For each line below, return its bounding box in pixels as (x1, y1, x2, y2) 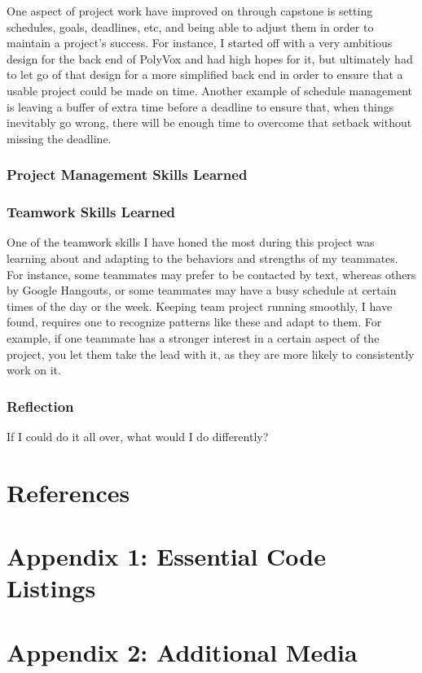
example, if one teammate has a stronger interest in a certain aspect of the (7, 329, 380, 346)
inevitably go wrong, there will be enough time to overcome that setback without (7, 114, 412, 131)
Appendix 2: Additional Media (7, 635, 358, 668)
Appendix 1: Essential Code (7, 540, 326, 573)
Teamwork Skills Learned (7, 202, 175, 222)
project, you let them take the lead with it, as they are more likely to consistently (7, 345, 415, 362)
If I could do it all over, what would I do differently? (7, 427, 269, 444)
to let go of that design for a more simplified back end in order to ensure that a (7, 66, 403, 83)
